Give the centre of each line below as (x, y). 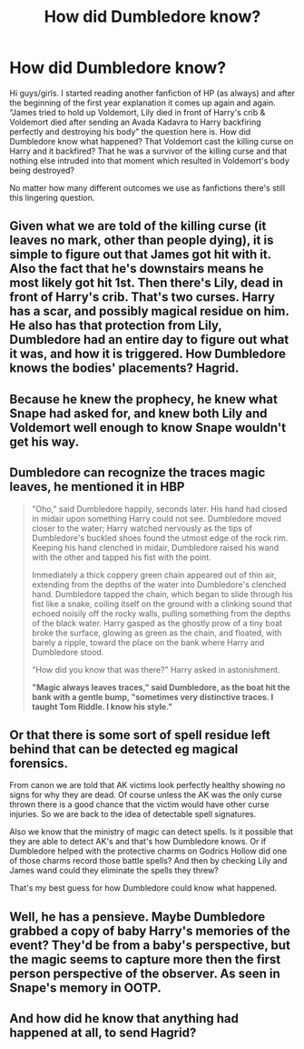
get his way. (44, 441)
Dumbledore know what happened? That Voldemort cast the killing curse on (152, 141)
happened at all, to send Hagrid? (103, 1033)
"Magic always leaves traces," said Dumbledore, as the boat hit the (161, 687)
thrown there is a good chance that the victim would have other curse (139, 804)
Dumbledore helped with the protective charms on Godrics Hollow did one (148, 851)
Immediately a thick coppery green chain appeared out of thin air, (154, 574)
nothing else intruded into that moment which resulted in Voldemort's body (150, 160)
